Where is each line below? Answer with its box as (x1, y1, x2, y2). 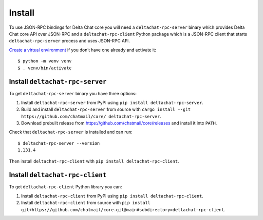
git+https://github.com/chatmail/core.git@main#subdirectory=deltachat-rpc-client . (21, 206, 225, 212)
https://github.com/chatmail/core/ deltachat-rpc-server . (21, 113, 162, 119)
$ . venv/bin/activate (18, 65, 72, 71)
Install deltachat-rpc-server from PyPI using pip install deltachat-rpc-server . (21, 100, 204, 105)
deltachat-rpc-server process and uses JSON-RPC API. (9, 38, 130, 44)
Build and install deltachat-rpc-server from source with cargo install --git (21, 106, 191, 112)
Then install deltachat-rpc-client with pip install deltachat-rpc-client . (9, 158, 179, 164)
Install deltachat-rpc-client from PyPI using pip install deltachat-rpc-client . (21, 193, 204, 199)
